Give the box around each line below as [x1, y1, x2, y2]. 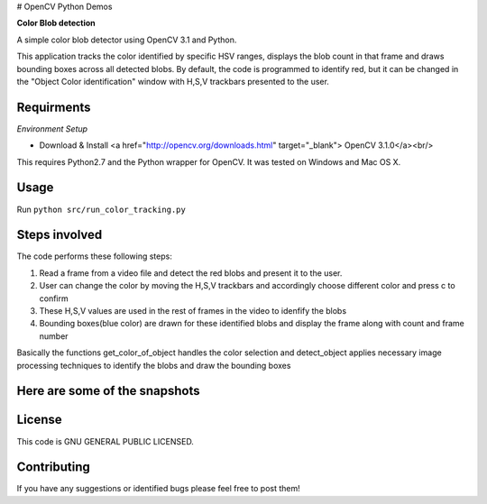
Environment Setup [16, 123, 88, 134]
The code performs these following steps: [16, 251, 173, 261]
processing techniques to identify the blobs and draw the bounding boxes [16, 360, 291, 371]
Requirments [16, 99, 91, 115]
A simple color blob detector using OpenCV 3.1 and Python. [16, 34, 237, 45]
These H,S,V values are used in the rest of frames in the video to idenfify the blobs [39, 306, 347, 316]
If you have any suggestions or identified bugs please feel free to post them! [16, 483, 301, 494]
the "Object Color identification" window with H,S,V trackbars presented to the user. [16, 76, 329, 87]
